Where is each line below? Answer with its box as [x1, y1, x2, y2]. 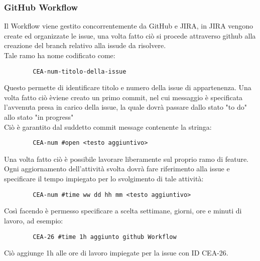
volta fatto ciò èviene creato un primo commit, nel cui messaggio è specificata [4, 92, 243, 102]
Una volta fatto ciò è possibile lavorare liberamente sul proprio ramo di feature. [4, 153, 249, 164]
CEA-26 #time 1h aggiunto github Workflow [33, 233, 177, 240]
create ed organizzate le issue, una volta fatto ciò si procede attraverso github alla [4, 30, 256, 41]
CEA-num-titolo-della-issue [33, 68, 126, 75]
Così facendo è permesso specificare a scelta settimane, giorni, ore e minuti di [4, 205, 242, 216]
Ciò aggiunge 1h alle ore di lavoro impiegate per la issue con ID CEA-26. [4, 247, 228, 258]
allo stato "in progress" [4, 112, 74, 122]
